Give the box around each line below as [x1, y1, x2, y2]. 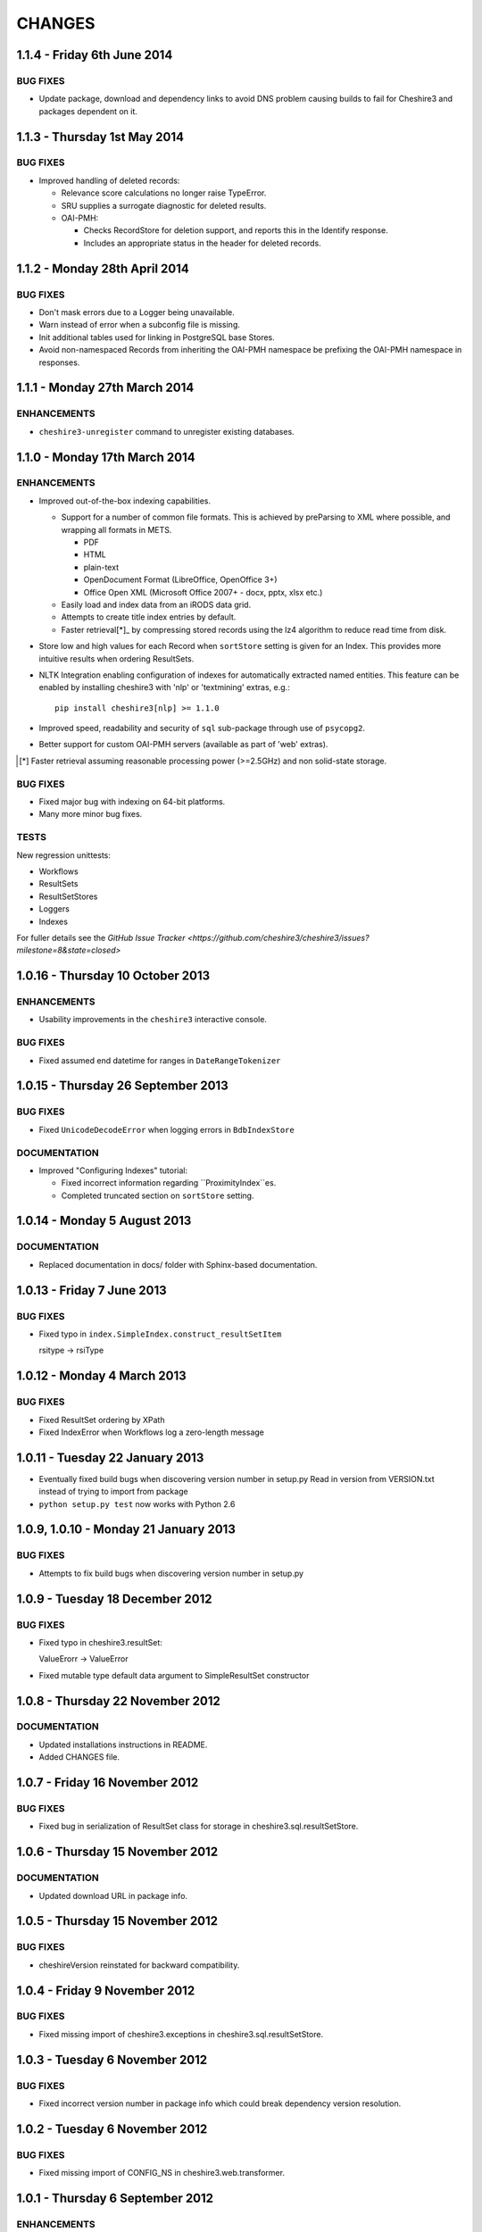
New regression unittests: [16, 849, 111, 861]
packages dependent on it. [38, 105, 138, 116]
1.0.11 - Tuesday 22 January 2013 [16, 1450, 204, 1465]
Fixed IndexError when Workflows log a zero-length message [38, 1427, 265, 1437]
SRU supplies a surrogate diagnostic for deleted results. [61, 200, 267, 211]
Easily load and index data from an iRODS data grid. [61, 599, 252, 610]
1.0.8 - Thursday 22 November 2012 [16, 1693, 220, 1709]
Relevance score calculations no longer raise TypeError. [61, 187, 267, 198]
